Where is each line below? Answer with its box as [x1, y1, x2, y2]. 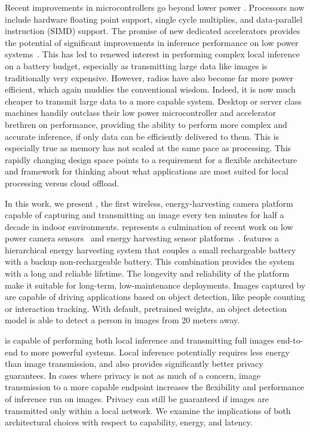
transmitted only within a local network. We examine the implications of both [5, 404, 291, 416]
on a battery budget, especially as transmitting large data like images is [5, 59, 268, 72]
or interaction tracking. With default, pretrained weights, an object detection [5, 302, 287, 314]
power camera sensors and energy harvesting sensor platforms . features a [5, 232, 280, 244]
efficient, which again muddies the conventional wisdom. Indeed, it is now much [5, 83, 296, 96]
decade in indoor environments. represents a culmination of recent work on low [5, 220, 293, 232]
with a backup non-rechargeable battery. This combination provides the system [5, 255, 294, 268]
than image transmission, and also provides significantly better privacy [5, 357, 263, 370]
